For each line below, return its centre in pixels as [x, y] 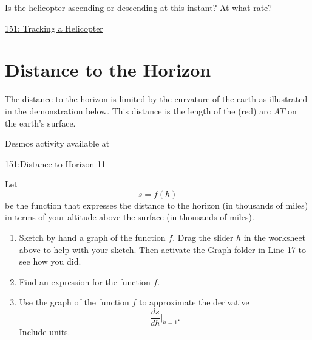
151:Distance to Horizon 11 [55, 163]
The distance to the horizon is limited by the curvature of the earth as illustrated [156, 99]
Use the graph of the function [74, 302]
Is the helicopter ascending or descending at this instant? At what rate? [138, 7]
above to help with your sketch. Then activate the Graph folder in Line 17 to [163, 249]
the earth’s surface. [40, 123]
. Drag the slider [203, 238]
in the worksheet [275, 238]
